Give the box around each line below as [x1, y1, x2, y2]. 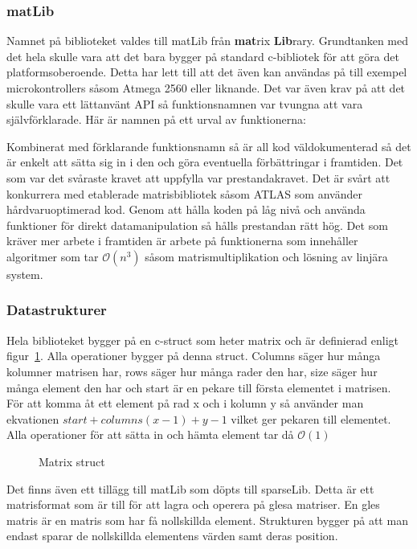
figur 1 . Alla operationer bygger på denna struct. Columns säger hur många [6, 347, 381, 364]
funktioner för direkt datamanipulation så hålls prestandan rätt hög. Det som [6, 216, 388, 233]
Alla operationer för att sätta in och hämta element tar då [6, 426, 294, 443]
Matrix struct [39, 453, 105, 469]
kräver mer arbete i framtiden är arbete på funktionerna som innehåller [6, 232, 358, 249]
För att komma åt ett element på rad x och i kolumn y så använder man [6, 395, 364, 412]
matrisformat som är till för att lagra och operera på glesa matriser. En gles [6, 496, 380, 513]
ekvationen [6, 410, 59, 427]
